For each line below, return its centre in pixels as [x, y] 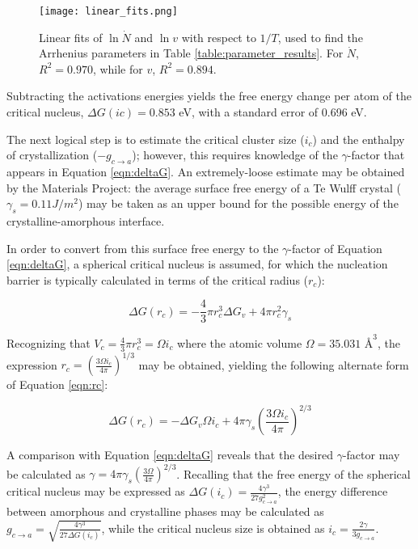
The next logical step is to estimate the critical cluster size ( [156, 139]
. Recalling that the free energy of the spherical [293, 473]
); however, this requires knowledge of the [235, 155]
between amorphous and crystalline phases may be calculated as [165, 511]
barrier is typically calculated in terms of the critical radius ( [158, 279]
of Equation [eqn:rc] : [57, 384]
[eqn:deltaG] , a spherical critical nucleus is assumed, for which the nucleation [197, 264]
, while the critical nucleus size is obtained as [213, 528]
